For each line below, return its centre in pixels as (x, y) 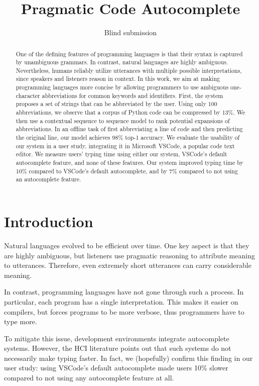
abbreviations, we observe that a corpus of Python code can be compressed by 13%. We (131, 112)
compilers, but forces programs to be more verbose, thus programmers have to (124, 311)
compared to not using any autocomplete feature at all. (89, 378)
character (28, 95)
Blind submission (131, 32)
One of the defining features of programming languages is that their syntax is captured (129, 54)
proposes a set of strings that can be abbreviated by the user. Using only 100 (116, 104)
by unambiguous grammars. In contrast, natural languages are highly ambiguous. (122, 62)
